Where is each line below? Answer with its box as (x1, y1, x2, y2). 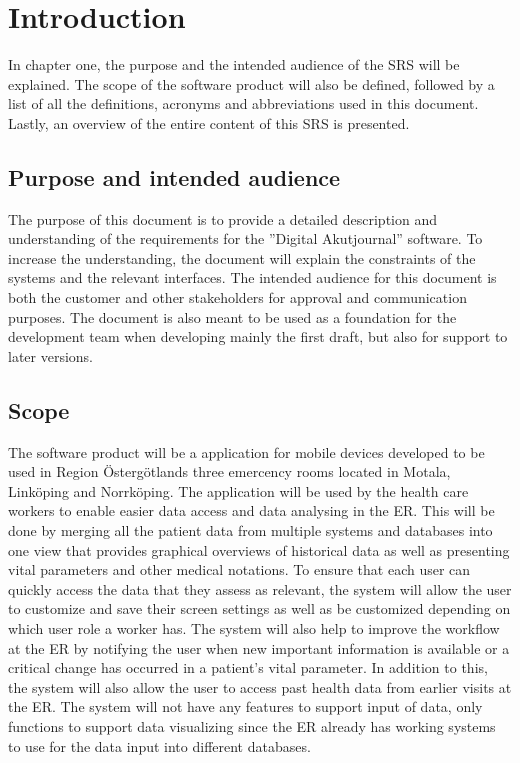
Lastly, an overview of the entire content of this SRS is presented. (8, 112, 410, 133)
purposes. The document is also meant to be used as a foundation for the (8, 306, 457, 327)
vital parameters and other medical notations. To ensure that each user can (8, 559, 471, 580)
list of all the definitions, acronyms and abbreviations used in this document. (8, 93, 479, 114)
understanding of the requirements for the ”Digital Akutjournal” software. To (8, 228, 483, 249)
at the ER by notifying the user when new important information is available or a (8, 637, 510, 658)
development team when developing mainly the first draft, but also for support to (8, 326, 508, 347)
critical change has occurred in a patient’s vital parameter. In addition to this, (8, 657, 488, 678)
